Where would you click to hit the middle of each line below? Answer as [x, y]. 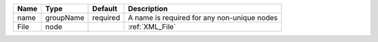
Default [105, 9]
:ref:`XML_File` [152, 27]
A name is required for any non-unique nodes [203, 18]
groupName [65, 18]
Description [148, 9]
